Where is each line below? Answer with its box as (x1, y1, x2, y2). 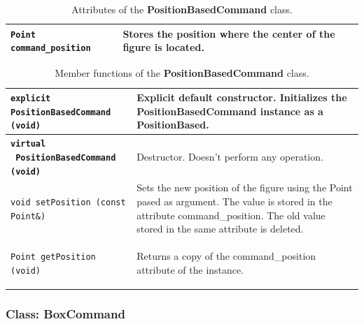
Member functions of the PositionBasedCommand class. (55, 66, 309, 80)
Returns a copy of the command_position (136, 249, 316, 263)
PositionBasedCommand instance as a (136, 103, 323, 118)
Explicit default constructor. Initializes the (136, 90, 347, 105)
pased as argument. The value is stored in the (136, 194, 332, 209)
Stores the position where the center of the (122, 26, 335, 40)
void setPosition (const (10, 197, 126, 207)
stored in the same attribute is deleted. (136, 221, 304, 236)
